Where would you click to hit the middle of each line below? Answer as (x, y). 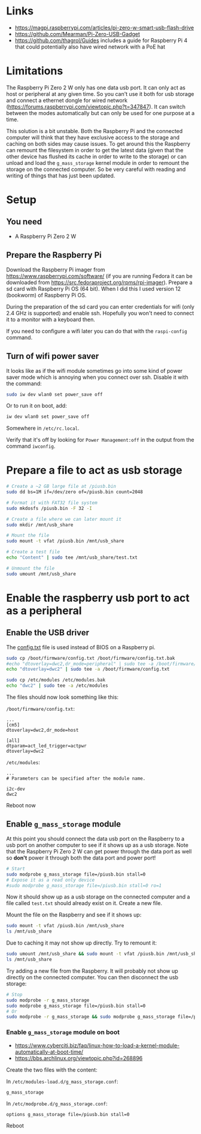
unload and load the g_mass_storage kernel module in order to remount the (98, 162)
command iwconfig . (31, 446)
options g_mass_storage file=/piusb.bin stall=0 (68, 1114)
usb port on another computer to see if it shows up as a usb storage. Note (97, 845)
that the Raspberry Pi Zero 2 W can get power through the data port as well (99, 851)
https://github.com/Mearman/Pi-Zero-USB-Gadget (77, 34)
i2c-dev (16, 789)
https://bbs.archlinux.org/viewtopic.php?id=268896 (79, 1058)
